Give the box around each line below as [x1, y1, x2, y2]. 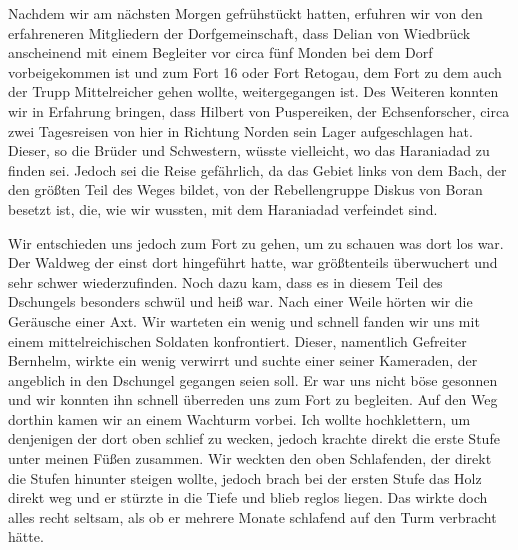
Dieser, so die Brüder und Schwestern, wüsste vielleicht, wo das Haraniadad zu [8, 140, 490, 161]
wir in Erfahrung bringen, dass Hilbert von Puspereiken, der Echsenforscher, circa [8, 100, 510, 121]
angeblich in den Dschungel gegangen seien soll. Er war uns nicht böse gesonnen [8, 369, 498, 390]
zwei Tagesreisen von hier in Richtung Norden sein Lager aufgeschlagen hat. [8, 120, 473, 141]
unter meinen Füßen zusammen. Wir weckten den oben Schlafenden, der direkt [8, 448, 492, 469]
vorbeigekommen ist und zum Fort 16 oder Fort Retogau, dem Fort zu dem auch [8, 61, 502, 82]
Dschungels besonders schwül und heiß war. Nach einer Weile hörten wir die [8, 291, 473, 312]
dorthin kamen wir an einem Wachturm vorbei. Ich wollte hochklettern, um [8, 408, 471, 429]
